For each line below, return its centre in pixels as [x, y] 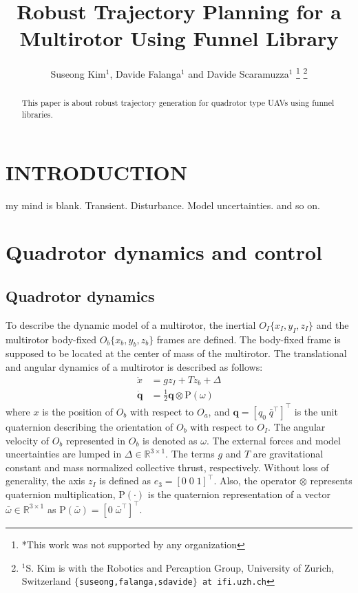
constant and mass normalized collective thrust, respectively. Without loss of [167, 467]
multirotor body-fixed [51, 339]
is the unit [316, 411]
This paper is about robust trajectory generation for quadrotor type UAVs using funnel [178, 103]
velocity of [27, 440]
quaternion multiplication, [61, 494]
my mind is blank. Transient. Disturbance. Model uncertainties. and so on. [163, 205]
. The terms [190, 454]
